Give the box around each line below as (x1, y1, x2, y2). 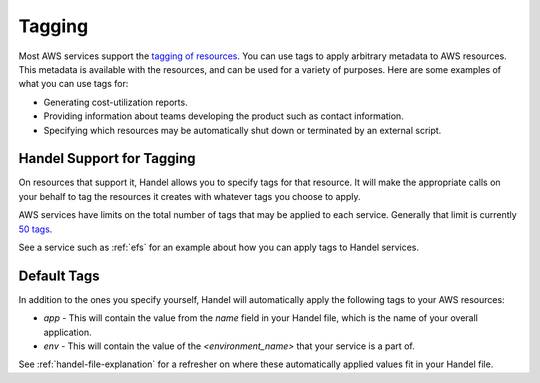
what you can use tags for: (18, 78, 129, 90)
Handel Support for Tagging (18, 150, 196, 167)
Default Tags (18, 267, 100, 284)
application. (43, 326, 92, 338)
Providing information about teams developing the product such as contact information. (43, 110, 404, 122)
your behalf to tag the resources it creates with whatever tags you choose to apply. (18, 190, 361, 202)
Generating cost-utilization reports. (43, 96, 189, 108)
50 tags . (18, 223, 53, 235)
